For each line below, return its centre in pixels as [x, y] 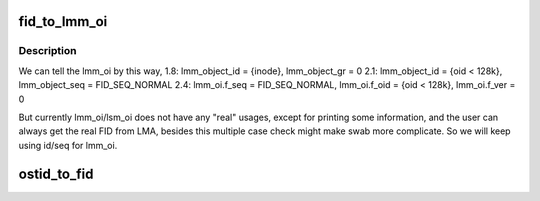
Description [47, 51]
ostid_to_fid [56, 173]
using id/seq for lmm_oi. [68, 145]
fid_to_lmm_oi [63, 21]
